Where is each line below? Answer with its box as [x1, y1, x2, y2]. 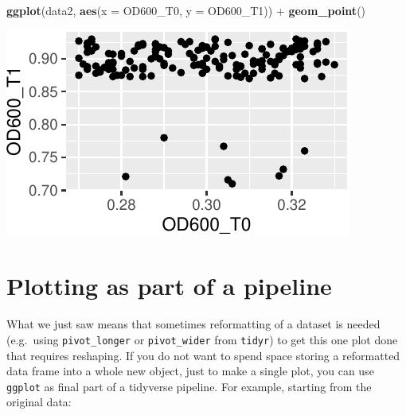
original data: [6, 394, 72, 410]
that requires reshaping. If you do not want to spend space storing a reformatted [6, 347, 400, 363]
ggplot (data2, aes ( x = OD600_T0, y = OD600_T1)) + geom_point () [6, 2, 366, 18]
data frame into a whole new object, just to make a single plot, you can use [6, 363, 374, 379]
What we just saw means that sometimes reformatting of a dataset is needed [6, 316, 381, 332]
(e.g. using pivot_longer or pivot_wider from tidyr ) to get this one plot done [6, 331, 398, 347]
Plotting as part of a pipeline [6, 270, 332, 302]
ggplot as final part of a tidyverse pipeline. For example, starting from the [6, 378, 372, 394]
